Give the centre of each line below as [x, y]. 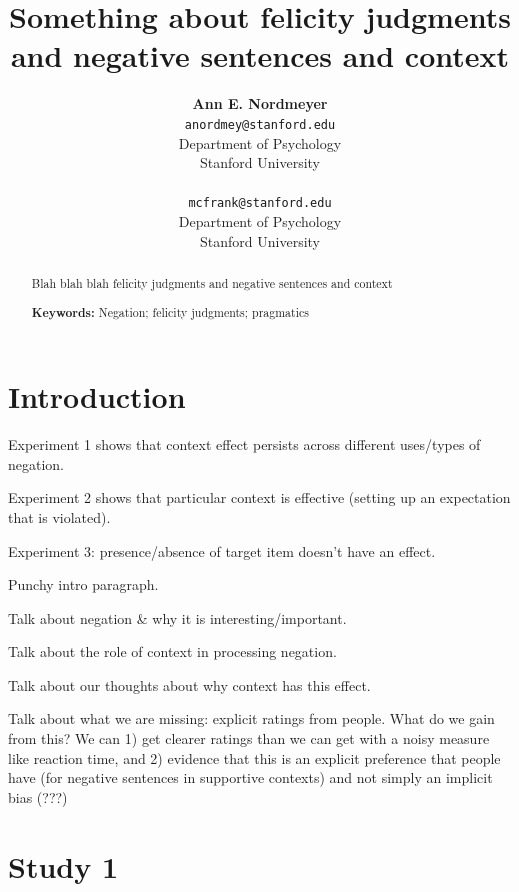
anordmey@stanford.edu [260, 124]
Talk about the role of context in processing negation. [172, 651]
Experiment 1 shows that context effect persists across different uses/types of [244, 444]
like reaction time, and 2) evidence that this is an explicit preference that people [254, 757]
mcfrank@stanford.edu [260, 203]
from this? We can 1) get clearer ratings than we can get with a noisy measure [249, 738]
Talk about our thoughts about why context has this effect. [189, 684]
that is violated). [59, 516]
